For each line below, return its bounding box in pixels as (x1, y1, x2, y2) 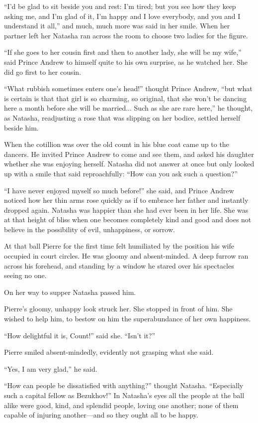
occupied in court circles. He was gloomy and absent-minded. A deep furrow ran (4, 251, 249, 261)
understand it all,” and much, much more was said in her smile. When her (4, 20, 230, 31)
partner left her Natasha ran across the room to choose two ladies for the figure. (4, 30, 248, 40)
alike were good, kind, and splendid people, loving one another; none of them (4, 400, 239, 410)
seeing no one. (4, 270, 47, 281)
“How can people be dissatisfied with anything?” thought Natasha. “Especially (4, 380, 244, 391)
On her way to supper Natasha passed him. (4, 286, 136, 297)
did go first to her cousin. (4, 66, 82, 77)
